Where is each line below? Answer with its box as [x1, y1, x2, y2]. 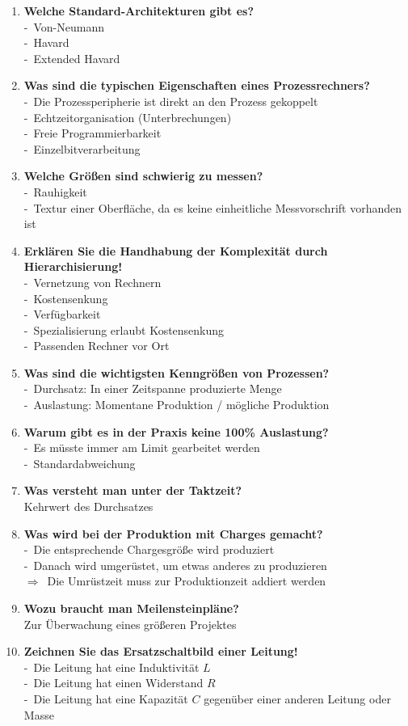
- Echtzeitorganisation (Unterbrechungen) [23, 108, 232, 125]
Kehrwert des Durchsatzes [23, 498, 154, 515]
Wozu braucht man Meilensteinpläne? [23, 600, 239, 616]
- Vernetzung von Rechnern [23, 273, 162, 290]
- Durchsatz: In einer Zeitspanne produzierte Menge [23, 380, 282, 397]
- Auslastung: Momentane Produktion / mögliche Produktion [23, 396, 330, 413]
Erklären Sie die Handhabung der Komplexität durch [23, 242, 328, 259]
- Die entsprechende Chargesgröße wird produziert [23, 541, 275, 558]
